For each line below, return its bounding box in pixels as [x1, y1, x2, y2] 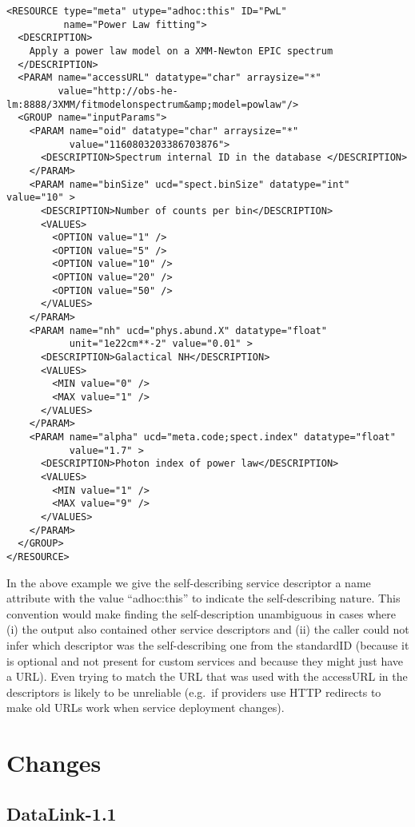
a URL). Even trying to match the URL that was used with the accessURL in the [6, 668, 408, 685]
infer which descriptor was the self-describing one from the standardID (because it [6, 636, 409, 653]
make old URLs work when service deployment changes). [6, 699, 285, 716]
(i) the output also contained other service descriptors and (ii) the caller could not [6, 621, 409, 638]
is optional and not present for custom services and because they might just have [6, 652, 404, 669]
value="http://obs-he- [58, 85, 178, 97]
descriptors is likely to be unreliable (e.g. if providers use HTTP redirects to [6, 683, 381, 700]
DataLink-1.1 [6, 801, 117, 825]
